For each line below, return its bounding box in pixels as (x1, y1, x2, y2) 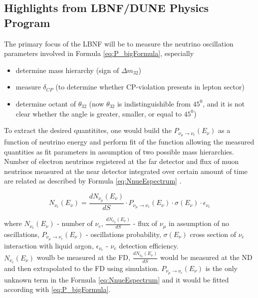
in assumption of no (168, 218, 230, 228)
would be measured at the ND (160, 252, 253, 262)
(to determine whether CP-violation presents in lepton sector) (55, 81, 245, 92)
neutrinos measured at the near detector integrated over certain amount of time (4, 165, 248, 176)
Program (4, 14, 50, 30)
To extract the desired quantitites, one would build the (4, 125, 172, 135)
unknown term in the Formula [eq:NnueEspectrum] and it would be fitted (4, 274, 229, 284)
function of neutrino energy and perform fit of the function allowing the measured (4, 136, 255, 147)
